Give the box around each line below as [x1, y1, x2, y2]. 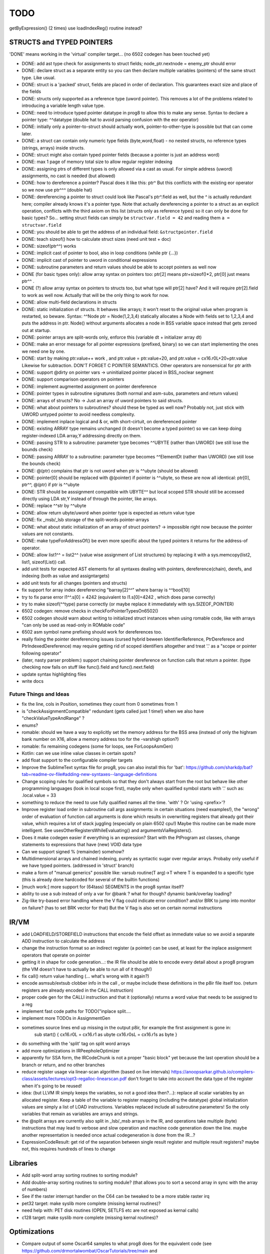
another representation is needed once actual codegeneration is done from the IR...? [21, 1132, 195, 1138]
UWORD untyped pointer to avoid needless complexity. [21, 411, 135, 417]
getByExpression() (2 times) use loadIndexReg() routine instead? [9, 25, 142, 31]
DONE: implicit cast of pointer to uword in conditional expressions [21, 257, 157, 263]
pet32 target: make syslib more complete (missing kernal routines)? [21, 1200, 161, 1206]
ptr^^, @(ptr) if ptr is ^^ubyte [21, 482, 79, 488]
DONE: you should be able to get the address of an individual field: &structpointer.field [21, 229, 213, 235]
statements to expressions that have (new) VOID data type [21, 842, 142, 848]
